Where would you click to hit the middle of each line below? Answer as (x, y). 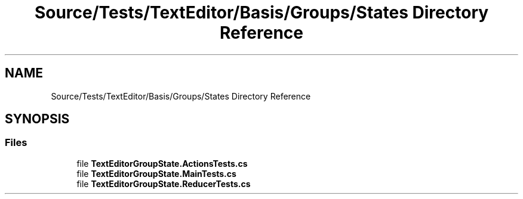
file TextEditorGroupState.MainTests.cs (156, 173)
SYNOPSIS (37, 119)
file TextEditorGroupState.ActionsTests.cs (162, 163)
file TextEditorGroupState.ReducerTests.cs (164, 184)
